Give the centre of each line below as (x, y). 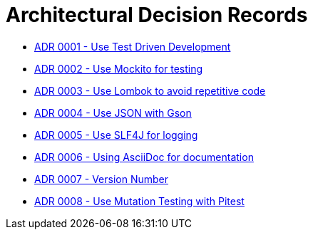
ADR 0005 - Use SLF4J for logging (116, 135)
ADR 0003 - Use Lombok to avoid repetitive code (150, 90)
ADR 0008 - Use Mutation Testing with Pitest (139, 201)
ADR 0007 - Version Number (102, 179)
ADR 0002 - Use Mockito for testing (119, 68)
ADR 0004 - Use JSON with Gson (113, 113)
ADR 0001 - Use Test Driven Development (133, 46)
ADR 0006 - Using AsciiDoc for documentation (144, 157)
